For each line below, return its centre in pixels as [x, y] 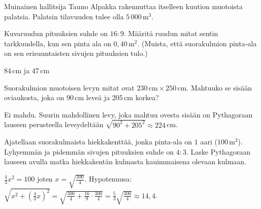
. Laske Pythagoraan [219, 151]
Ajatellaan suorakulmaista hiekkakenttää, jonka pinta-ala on [98, 142]
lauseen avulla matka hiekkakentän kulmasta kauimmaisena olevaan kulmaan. [125, 161]
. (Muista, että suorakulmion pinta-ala [197, 43]
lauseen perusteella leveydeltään [54, 124]
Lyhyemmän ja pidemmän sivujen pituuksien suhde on [89, 151]
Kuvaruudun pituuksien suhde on [56, 33]
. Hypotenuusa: [108, 178]
